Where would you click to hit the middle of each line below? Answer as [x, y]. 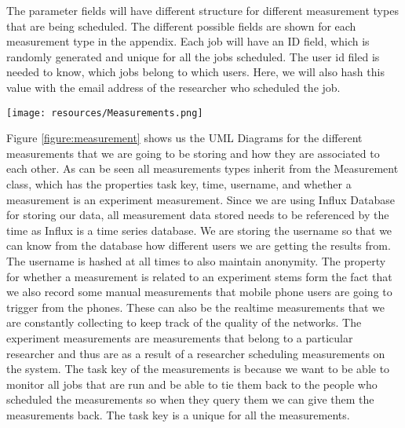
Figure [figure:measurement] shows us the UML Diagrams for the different [184, 138]
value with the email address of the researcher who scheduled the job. [173, 87]
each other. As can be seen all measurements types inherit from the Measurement [202, 168]
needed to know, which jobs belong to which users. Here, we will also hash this [195, 72]
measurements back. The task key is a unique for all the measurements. [178, 414]
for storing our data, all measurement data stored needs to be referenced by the [198, 215]
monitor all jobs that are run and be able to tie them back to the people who [192, 384]
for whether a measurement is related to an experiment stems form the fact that [199, 276]
